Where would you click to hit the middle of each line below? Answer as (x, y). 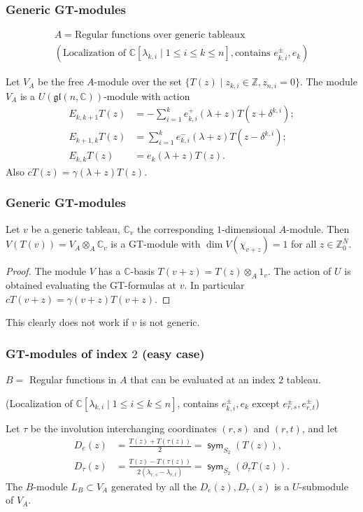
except (266, 404)
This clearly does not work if (67, 322)
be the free (61, 81)
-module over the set (138, 81)
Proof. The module (46, 271)
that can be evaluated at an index (203, 379)
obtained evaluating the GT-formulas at (91, 285)
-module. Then (318, 228)
